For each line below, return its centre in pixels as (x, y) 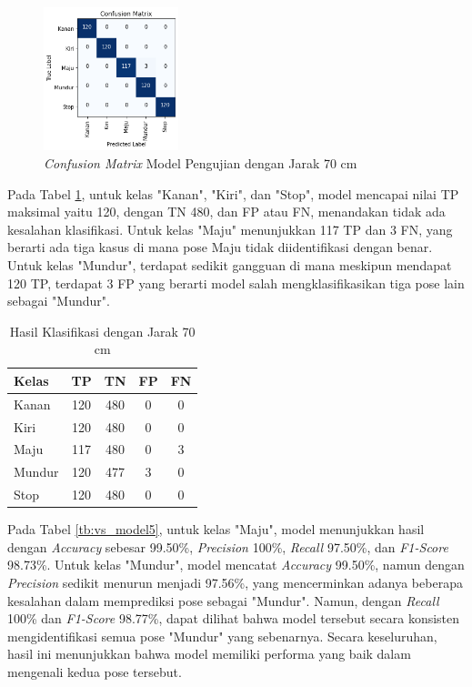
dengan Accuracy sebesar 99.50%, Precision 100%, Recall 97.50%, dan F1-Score (228, 546)
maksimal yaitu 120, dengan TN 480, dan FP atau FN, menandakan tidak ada (226, 212)
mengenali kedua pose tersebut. (95, 671)
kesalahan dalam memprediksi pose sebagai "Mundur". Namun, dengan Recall (223, 600)
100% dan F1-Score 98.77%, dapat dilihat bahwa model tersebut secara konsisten (234, 618)
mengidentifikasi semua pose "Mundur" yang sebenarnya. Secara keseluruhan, (222, 636)
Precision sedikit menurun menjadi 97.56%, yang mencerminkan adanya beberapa (235, 582)
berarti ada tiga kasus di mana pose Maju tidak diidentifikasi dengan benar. (220, 247)
